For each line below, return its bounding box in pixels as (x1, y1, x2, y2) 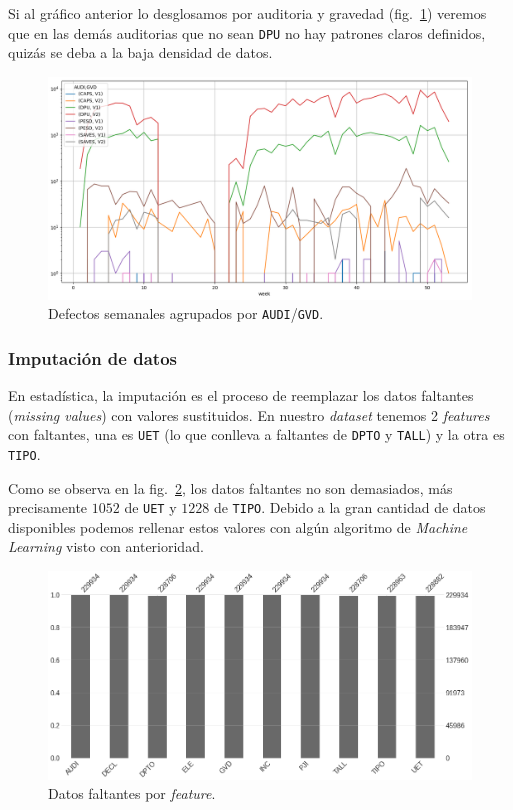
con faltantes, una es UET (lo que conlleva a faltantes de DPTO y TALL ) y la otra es (8, 424, 505, 445)
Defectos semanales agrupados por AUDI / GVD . (48, 303, 324, 324)
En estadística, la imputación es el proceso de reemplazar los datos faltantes (8, 385, 474, 406)
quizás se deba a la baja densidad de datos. (8, 42, 273, 63)
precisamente (8, 497, 88, 518)
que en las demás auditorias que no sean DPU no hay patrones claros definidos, (8, 22, 486, 43)
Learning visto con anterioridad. (8, 536, 204, 557)
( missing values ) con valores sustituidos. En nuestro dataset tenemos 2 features (8, 404, 490, 425)
